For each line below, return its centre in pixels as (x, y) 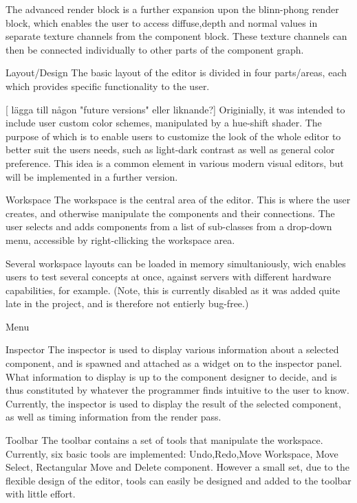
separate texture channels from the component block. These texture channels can (176, 36)
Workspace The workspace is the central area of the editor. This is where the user (178, 200)
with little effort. (41, 494)
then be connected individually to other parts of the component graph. (155, 49)
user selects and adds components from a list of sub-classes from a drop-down (169, 226)
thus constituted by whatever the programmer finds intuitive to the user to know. (177, 390)
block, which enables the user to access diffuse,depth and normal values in (162, 22)
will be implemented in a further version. (92, 176)
